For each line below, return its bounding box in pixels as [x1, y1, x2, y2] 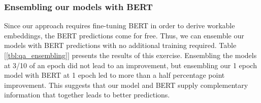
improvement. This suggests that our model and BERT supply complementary [4, 79, 248, 90]
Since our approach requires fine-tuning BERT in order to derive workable [4, 20, 235, 31]
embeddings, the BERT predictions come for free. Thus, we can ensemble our [4, 30, 244, 40]
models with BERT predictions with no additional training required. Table [4, 40, 237, 50]
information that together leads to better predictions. [4, 89, 170, 100]
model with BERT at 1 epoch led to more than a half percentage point [4, 70, 225, 80]
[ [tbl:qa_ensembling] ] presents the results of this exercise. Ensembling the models [4, 50, 257, 60]
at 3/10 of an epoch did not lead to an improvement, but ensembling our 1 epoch [4, 60, 257, 70]
